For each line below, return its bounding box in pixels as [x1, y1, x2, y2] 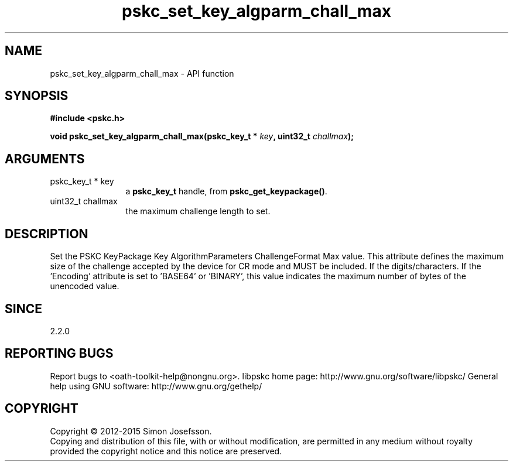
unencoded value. [50, 281, 119, 292]
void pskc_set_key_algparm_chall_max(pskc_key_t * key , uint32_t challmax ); [50, 131, 354, 142]
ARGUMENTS [5, 151, 85, 166]
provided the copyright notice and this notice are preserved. [50, 446, 282, 456]
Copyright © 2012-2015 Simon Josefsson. [50, 426, 212, 436]
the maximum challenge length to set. [125, 206, 271, 217]
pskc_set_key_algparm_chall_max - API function [50, 68, 234, 78]
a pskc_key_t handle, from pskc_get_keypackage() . [125, 186, 327, 197]
